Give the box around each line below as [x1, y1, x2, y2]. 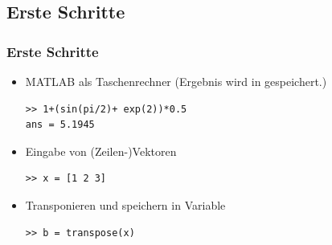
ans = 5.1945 [25, 119, 95, 131]
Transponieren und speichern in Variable [25, 196, 226, 213]
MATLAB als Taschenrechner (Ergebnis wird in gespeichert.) [25, 73, 327, 89]
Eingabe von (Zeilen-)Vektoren [25, 142, 177, 159]
